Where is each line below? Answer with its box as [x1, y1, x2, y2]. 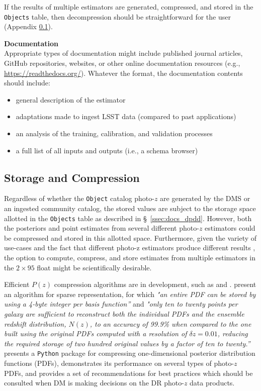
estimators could [205, 223, 255, 233]
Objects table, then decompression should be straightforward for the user [4, 11, 231, 22]
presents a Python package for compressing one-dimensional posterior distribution [4, 348, 255, 358]
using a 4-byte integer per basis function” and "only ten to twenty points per [4, 299, 238, 309]
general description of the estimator [16, 94, 126, 105]
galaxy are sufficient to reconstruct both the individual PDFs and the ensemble [4, 309, 244, 319]
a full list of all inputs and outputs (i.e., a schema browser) [16, 145, 198, 155]
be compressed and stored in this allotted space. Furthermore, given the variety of [4, 232, 257, 243]
